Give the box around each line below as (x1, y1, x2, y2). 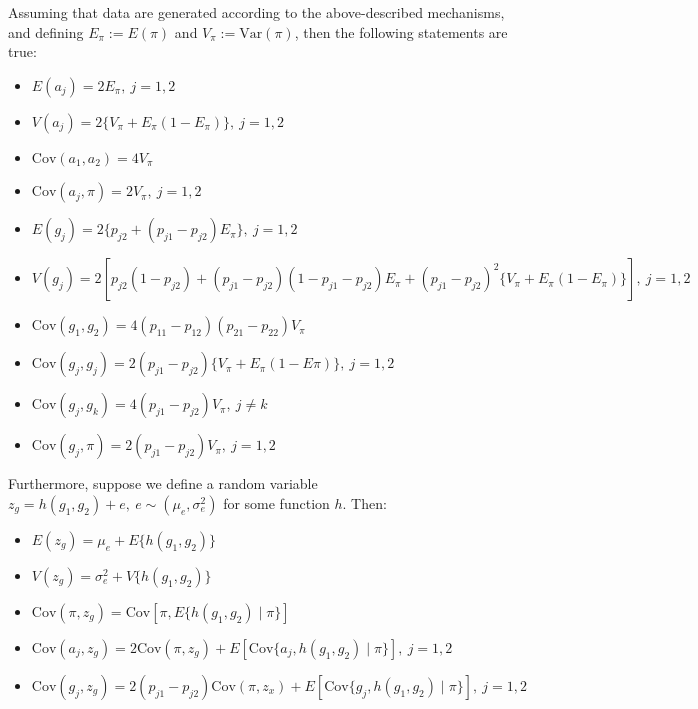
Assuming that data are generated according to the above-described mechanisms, (8, 2, 505, 22)
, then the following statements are (294, 21, 508, 42)
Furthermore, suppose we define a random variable (8, 473, 318, 494)
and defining (8, 21, 84, 42)
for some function (223, 492, 330, 513)
